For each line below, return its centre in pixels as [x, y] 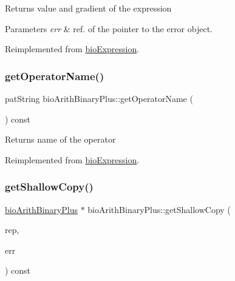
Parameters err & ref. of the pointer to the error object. [109, 28]
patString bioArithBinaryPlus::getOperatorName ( [99, 98]
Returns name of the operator [60, 139]
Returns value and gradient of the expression [88, 8]
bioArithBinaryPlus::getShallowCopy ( [159, 209]
